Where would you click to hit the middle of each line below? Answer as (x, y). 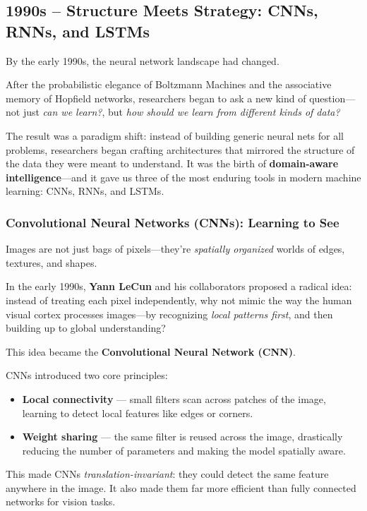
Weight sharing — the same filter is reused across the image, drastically (182, 437)
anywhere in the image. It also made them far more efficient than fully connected (181, 487)
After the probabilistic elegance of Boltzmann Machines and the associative (169, 84)
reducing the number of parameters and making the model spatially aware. (184, 450)
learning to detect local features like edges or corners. (138, 413)
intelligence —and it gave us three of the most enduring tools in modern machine (183, 177)
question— (332, 98)
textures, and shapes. (52, 262)
